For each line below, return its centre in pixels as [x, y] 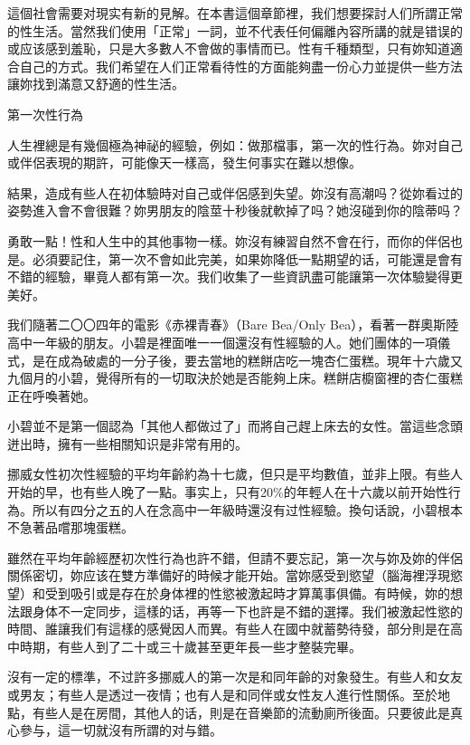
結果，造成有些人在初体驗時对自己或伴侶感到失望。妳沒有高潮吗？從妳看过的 [235, 192]
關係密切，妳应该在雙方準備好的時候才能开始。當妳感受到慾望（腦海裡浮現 [229, 575]
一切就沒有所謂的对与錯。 [146, 730]
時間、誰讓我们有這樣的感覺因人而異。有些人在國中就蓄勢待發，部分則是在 [229, 629]
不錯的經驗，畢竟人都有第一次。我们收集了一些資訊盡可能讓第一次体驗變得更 [235, 277]
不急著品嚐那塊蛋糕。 [70, 527]
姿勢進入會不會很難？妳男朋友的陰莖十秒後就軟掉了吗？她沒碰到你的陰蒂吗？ [235, 210]
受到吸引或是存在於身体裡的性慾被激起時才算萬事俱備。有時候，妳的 [247, 593]
